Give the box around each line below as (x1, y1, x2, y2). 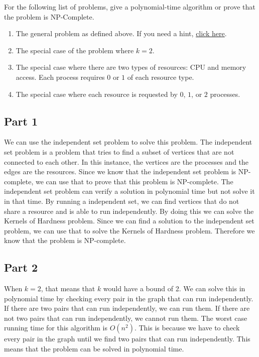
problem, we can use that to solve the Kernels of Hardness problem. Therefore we (4, 225, 255, 235)
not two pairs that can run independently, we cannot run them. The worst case (4, 312, 247, 323)
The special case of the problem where (16, 45, 134, 55)
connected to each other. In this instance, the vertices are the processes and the (4, 156, 249, 167)
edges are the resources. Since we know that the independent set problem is (4, 166, 236, 177)
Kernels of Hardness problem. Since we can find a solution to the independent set (4, 215, 254, 226)
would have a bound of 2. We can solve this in (103, 283, 245, 294)
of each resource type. (127, 71, 194, 82)
